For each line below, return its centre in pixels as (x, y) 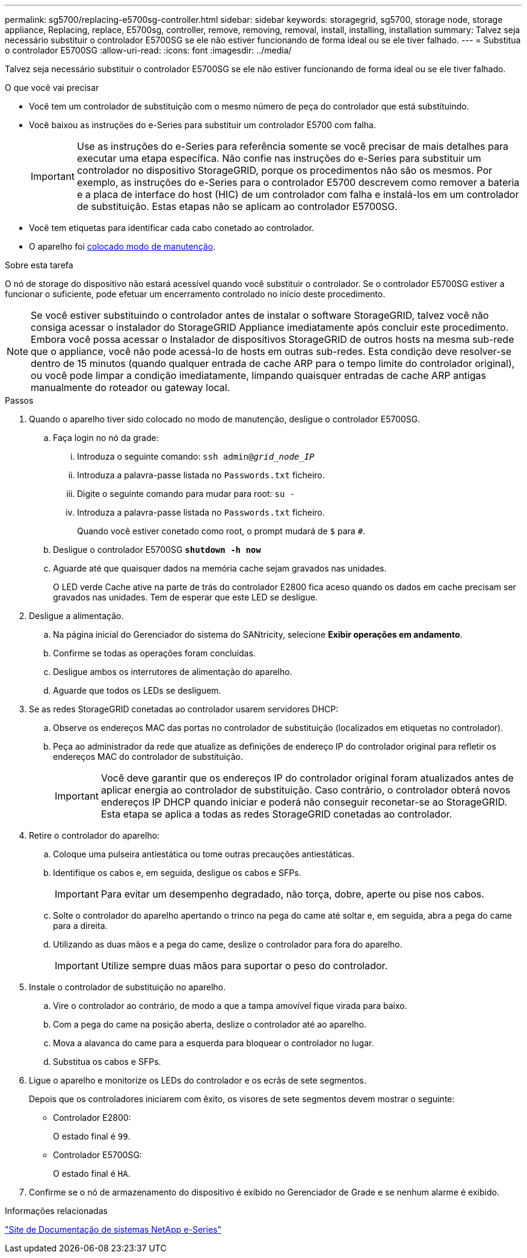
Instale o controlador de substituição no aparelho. (128, 987)
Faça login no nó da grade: (106, 438)
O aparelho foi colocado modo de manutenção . (122, 246)
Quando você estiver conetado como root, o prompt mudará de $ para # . (221, 531)
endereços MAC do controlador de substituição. (148, 757)
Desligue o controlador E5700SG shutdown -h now (157, 550)
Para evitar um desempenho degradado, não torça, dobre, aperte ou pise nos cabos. (292, 894)
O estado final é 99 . (92, 1136)
